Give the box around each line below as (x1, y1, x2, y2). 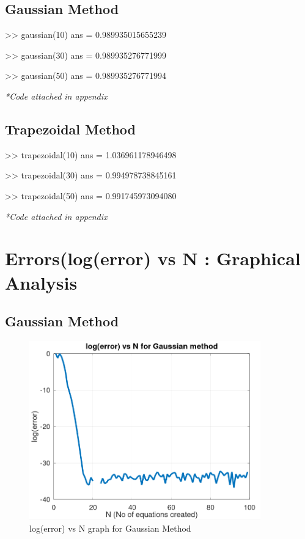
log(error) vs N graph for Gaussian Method (29, 521, 191, 534)
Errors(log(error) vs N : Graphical (5, 246, 301, 271)
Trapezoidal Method (5, 119, 136, 138)
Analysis (5, 269, 78, 295)
